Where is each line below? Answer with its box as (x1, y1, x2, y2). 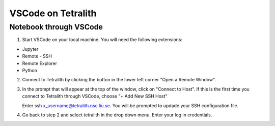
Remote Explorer (22, 60, 58, 66)
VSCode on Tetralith (9, 8, 97, 19)
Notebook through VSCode (9, 22, 103, 31)
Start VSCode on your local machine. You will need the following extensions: (22, 37, 183, 43)
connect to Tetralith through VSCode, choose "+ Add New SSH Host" (22, 93, 168, 99)
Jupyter (22, 46, 39, 52)
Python (22, 67, 38, 73)
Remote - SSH (22, 53, 52, 59)
